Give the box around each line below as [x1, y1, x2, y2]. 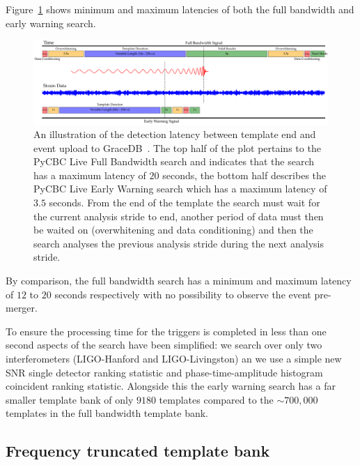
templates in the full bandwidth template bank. [6, 406, 209, 420]
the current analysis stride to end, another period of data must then [33, 208, 324, 223]
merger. [6, 300, 38, 315]
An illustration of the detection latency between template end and [33, 127, 316, 142]
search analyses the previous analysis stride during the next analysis [33, 236, 324, 250]
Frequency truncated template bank [6, 440, 270, 462]
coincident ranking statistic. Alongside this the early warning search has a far [6, 379, 336, 393]
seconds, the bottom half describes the [162, 167, 327, 182]
